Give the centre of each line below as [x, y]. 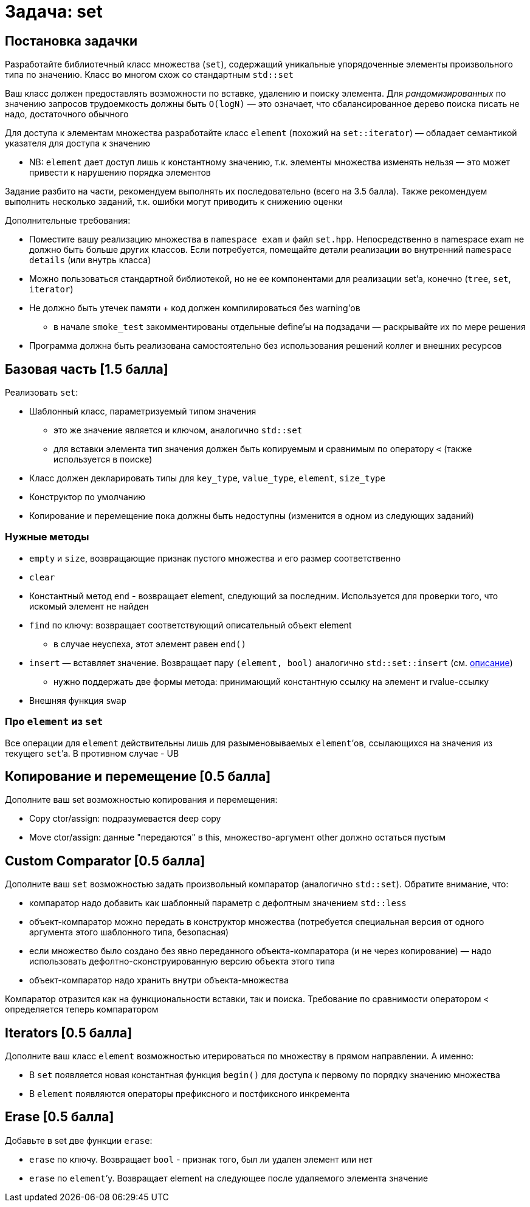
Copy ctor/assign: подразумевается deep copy [125, 819]
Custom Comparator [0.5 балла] [105, 861]
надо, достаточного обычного [67, 114]
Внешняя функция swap [78, 700]
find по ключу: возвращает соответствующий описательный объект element [191, 625]
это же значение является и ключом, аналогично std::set [178, 430]
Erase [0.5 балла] [60, 1117]
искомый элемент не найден [89, 606]
